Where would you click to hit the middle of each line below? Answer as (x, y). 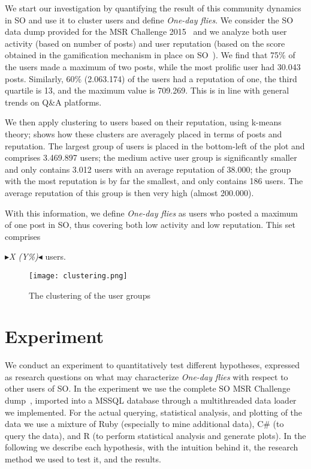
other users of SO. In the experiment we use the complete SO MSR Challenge (148, 388)
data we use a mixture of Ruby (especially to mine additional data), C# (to (144, 424)
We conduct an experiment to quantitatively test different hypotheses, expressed (153, 365)
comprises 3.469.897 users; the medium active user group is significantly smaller (151, 157)
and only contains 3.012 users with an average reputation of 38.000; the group (148, 169)
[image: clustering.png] (78, 276)
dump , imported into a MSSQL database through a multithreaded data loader (151, 400)
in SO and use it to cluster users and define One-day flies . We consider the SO (149, 19)
